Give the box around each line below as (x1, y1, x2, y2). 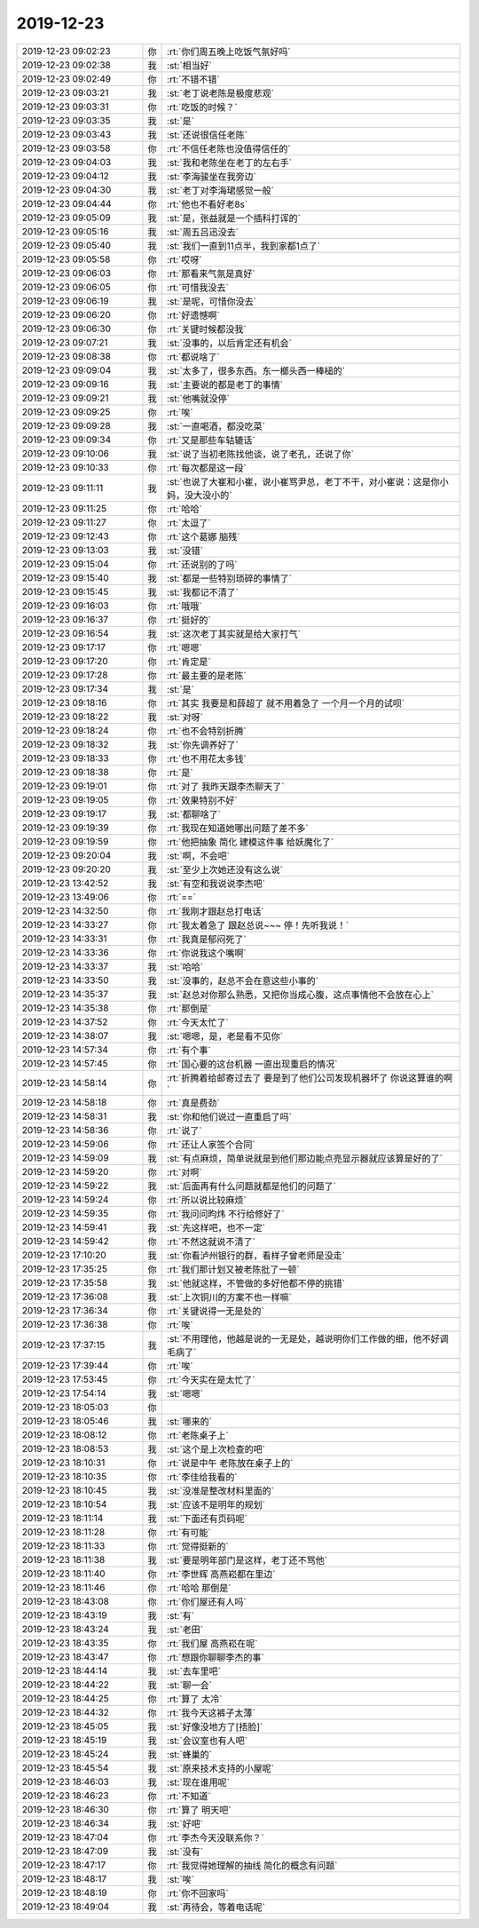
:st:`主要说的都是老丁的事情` (167, 378, 284, 391)
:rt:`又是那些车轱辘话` (167, 433, 256, 446)
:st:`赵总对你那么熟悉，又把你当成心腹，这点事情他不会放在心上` (167, 988, 435, 1001)
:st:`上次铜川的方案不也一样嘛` (167, 1290, 293, 1303)
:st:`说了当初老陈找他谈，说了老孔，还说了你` (167, 448, 355, 460)
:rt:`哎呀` (167, 253, 203, 266)
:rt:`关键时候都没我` (167, 322, 247, 335)
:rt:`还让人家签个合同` (167, 1138, 256, 1150)
